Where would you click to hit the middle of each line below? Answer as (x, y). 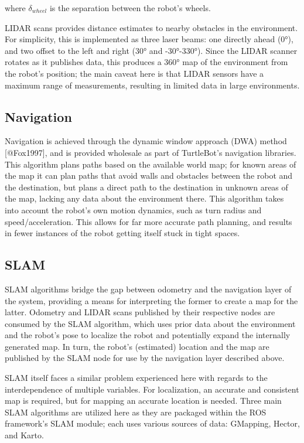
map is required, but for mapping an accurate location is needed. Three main (143, 401)
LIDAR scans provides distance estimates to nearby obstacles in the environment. (151, 27)
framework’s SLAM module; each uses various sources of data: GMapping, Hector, (152, 423)
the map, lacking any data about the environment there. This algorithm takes (144, 198)
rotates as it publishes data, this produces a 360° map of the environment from (146, 62)
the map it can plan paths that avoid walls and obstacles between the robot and (149, 176)
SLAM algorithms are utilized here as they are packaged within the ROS (136, 412)
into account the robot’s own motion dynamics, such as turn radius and (133, 209)
